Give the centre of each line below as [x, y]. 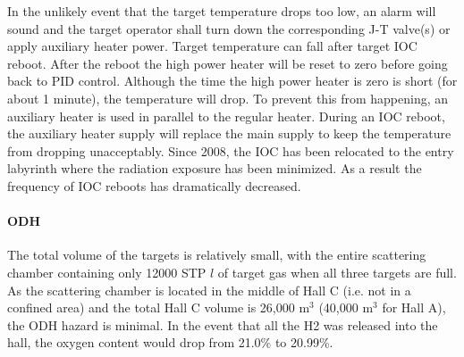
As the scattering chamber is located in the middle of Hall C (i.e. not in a [209, 290]
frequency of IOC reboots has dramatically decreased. [154, 185]
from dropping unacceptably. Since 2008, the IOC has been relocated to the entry [231, 150]
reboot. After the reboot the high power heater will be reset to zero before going [228, 63]
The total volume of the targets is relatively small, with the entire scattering [217, 255]
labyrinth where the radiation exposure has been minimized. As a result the [215, 168]
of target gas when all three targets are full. [337, 272]
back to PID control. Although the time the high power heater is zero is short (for [232, 81]
